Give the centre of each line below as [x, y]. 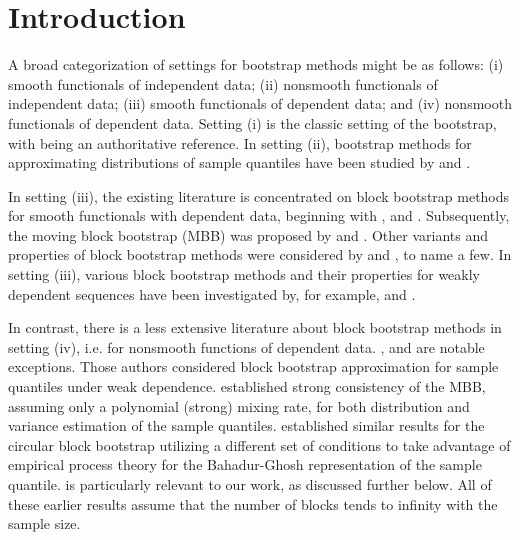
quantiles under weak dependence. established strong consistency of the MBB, [247, 386]
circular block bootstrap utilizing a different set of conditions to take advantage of [259, 444]
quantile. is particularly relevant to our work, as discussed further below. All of [250, 484]
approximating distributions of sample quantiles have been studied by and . [239, 162]
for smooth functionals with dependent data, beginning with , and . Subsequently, [259, 215]
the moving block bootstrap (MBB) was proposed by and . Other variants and [248, 234]
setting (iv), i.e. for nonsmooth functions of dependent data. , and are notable [246, 346]
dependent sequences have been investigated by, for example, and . [212, 293]
